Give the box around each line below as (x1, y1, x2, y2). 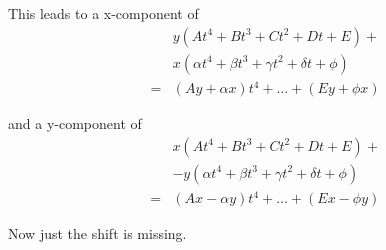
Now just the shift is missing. (8, 223, 187, 244)
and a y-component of (8, 113, 142, 134)
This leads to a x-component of (8, 3, 199, 23)
